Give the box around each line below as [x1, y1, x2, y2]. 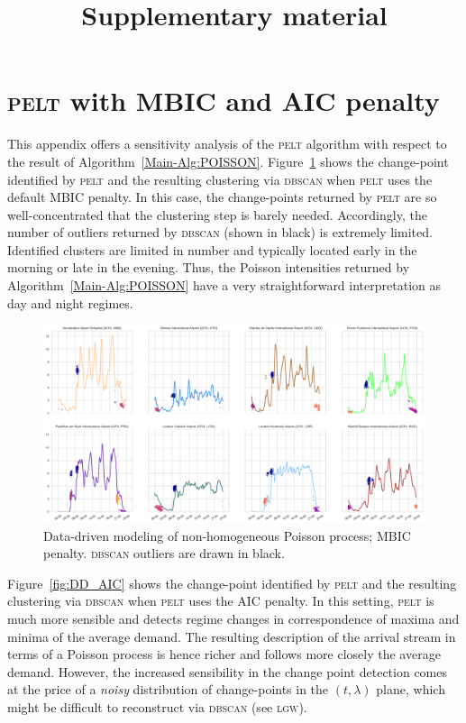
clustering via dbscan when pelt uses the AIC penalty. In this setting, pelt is [7, 591, 434, 610]
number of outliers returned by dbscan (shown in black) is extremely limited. [7, 223, 433, 242]
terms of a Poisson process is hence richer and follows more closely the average [7, 645, 441, 664]
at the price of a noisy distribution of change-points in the [7, 680, 329, 699]
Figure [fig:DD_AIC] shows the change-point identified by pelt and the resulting [7, 573, 457, 592]
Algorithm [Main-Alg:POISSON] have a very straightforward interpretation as [7, 276, 441, 295]
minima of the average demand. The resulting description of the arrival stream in [7, 627, 456, 645]
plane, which [376, 680, 445, 699]
